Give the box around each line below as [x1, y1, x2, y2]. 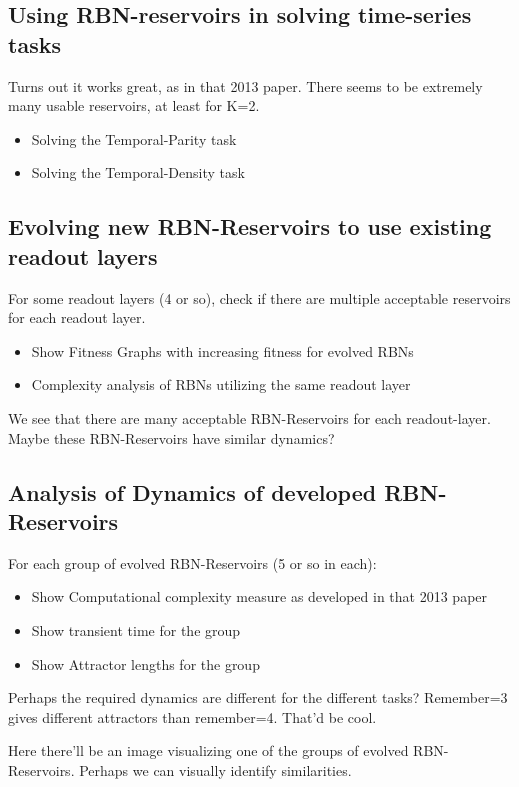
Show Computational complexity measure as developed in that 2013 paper [31, 586, 488, 607]
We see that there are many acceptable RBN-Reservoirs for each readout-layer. [8, 407, 491, 428]
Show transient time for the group [31, 619, 241, 640]
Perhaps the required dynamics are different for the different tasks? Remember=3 [8, 687, 508, 708]
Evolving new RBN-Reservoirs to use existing [8, 211, 492, 242]
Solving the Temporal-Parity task [31, 128, 237, 149]
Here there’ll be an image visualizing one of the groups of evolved [8, 740, 409, 761]
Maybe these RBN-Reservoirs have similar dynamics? [8, 427, 335, 448]
